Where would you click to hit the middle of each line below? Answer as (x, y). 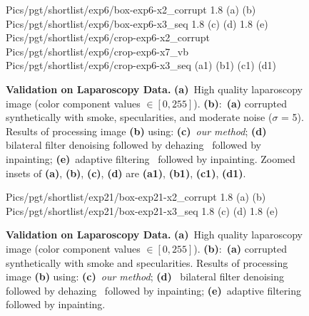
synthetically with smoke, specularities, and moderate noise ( (139, 117)
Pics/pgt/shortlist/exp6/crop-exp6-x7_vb (97, 51)
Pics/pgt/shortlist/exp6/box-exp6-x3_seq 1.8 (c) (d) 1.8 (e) (137, 23)
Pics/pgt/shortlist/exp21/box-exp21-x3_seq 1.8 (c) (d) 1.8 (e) (142, 210)
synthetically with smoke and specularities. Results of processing (147, 262)
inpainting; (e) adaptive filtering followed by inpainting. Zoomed (151, 158)
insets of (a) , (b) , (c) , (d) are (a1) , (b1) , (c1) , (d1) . (126, 173)
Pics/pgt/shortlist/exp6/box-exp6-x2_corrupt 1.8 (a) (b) (131, 9)
